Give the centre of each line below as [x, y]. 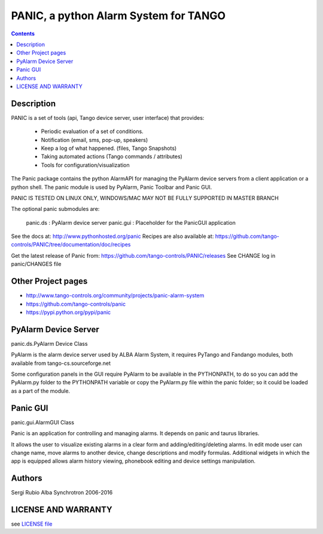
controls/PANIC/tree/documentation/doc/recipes [71, 245]
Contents [23, 34]
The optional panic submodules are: [55, 209]
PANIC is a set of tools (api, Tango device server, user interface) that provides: [108, 117]
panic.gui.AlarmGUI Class [43, 422]
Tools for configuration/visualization [85, 165]
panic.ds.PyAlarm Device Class [49, 343]
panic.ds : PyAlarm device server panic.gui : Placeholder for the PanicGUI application [131, 222]
